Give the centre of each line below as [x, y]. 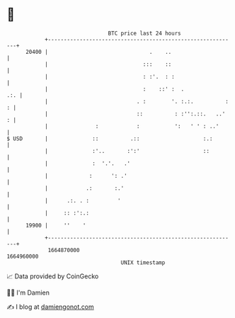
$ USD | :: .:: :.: [110, 138]
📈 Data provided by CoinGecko [53, 276]
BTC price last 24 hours [144, 33]
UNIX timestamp [143, 262]
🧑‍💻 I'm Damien [28, 293]
